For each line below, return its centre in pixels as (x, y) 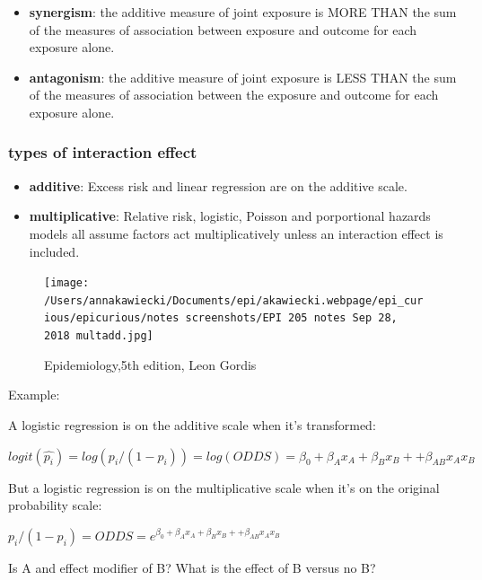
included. (54, 251)
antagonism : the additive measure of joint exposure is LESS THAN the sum (243, 77)
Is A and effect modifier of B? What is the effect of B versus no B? (192, 567)
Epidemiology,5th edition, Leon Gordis (150, 364)
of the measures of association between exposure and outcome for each (223, 29)
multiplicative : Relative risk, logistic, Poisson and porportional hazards (230, 216)
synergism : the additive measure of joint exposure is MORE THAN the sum (243, 12)
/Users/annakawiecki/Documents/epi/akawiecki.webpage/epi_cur (234, 300)
